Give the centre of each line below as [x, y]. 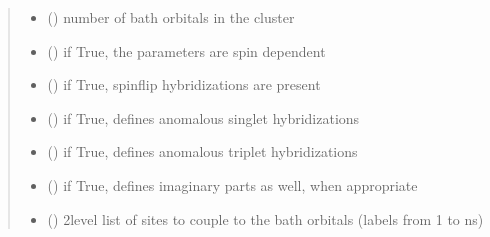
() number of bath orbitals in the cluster [171, 17]
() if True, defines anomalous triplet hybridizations [202, 151]
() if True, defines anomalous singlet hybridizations [203, 117]
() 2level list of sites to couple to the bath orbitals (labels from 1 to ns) [265, 218]
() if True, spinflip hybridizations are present [184, 84]
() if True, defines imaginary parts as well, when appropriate [232, 184]
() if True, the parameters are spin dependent [186, 50]
